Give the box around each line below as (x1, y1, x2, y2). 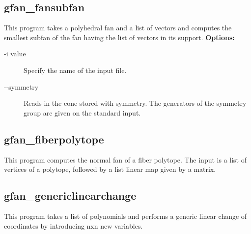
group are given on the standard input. (24, 107, 141, 117)
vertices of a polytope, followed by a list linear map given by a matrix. (4, 164, 216, 174)
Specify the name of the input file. (24, 65, 127, 75)
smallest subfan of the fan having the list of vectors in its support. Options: (4, 32, 235, 42)
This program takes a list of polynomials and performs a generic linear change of (4, 211, 247, 221)
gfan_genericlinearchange (4, 188, 137, 203)
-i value (4, 48, 26, 59)
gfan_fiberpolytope (4, 131, 104, 146)
